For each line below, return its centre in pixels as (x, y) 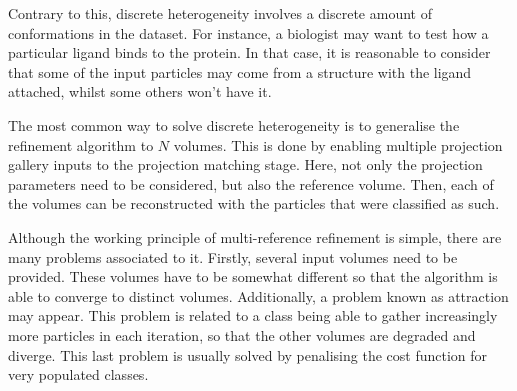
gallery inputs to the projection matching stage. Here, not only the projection (245, 164)
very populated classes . (78, 374)
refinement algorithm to (81, 144)
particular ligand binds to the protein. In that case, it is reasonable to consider (249, 52)
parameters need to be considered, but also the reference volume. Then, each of (251, 183)
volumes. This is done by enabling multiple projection (338, 144)
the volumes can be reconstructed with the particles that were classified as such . (254, 203)
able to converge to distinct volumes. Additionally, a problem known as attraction (258, 295)
